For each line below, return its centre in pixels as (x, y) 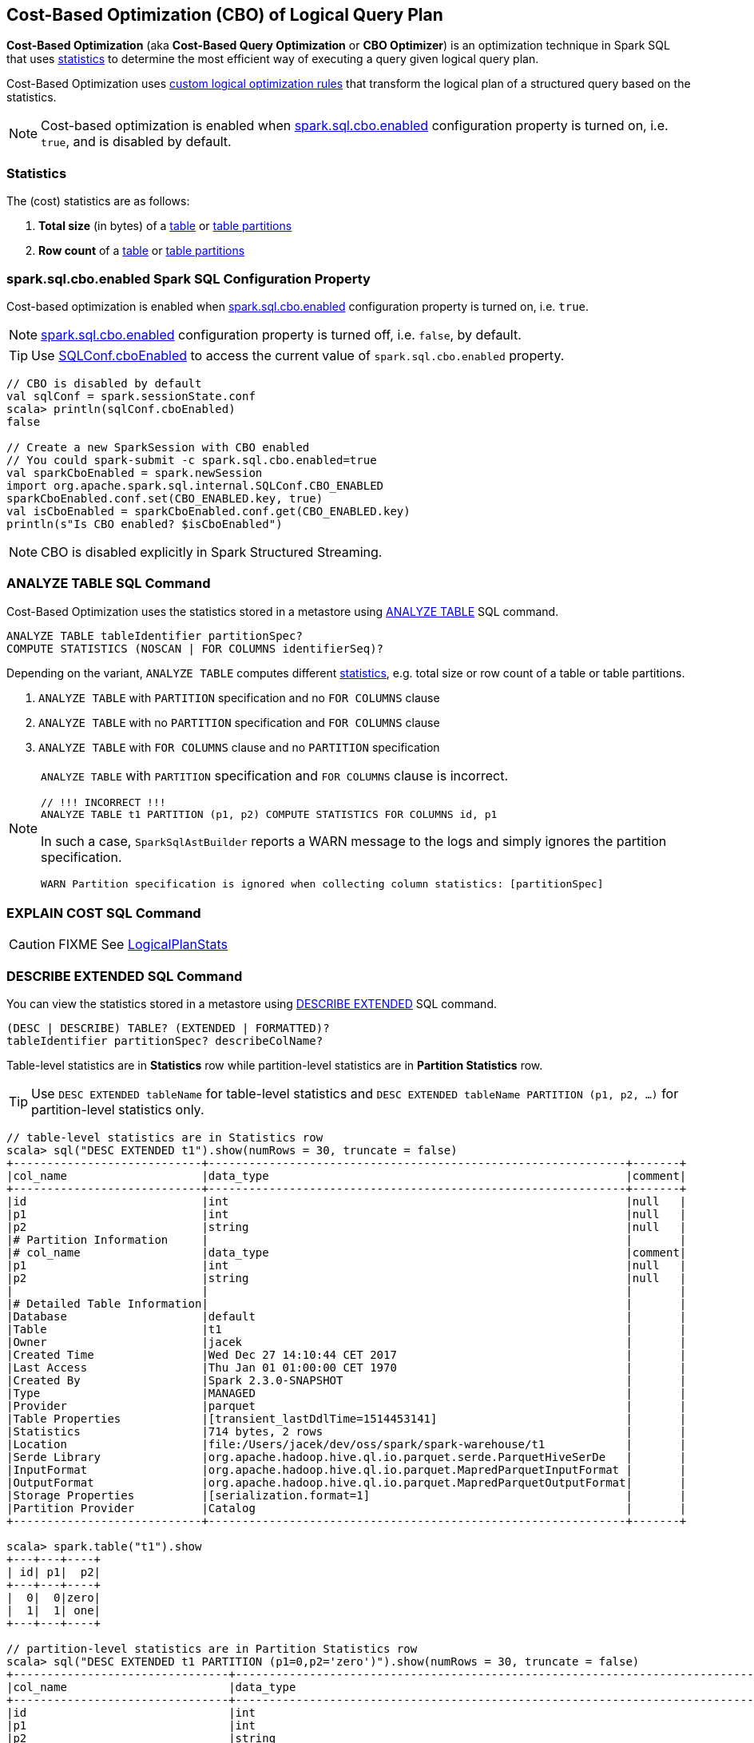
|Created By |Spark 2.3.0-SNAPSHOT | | (347, 1381)
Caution (32, 945)
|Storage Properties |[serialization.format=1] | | (347, 1496)
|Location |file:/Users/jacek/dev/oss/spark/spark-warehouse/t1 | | (347, 1445)
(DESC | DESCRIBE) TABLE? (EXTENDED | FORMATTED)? (168, 1028)
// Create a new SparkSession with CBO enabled (158, 447)
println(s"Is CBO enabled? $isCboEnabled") (145, 524)
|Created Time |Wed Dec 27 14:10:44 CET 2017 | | (347, 1355)
